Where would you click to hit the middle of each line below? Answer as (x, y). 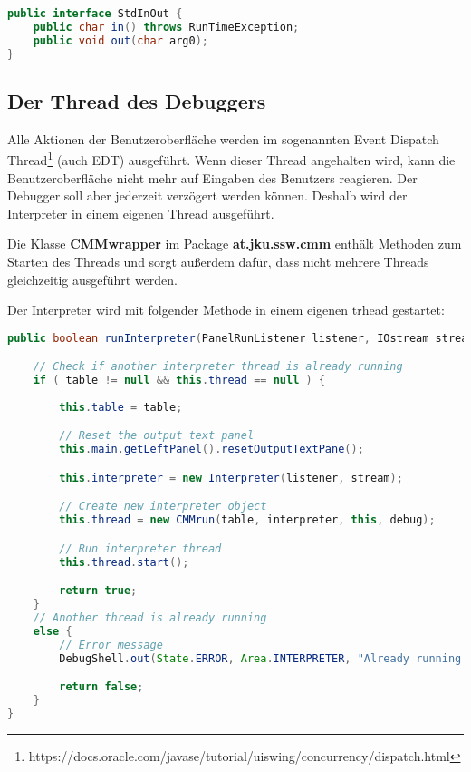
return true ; (98, 591)
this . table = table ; (121, 407)
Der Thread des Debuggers (137, 100)
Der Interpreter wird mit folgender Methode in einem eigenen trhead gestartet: (226, 310)
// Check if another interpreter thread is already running (218, 367)
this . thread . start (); (124, 562)
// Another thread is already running (150, 617)
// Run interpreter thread (140, 548)
